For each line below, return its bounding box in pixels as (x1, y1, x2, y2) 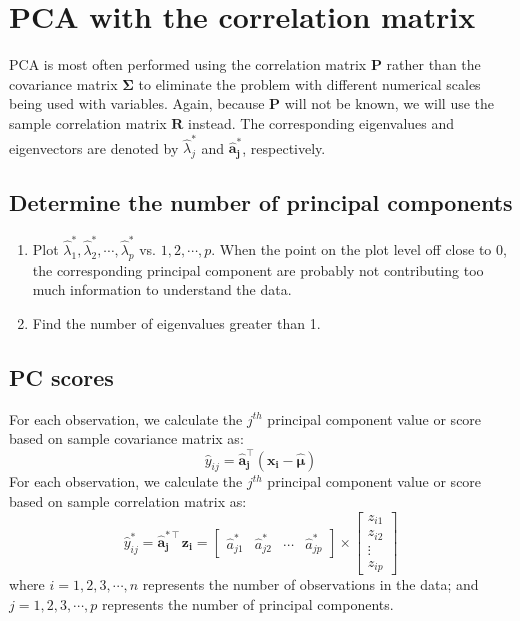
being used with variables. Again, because (9, 93, 265, 114)
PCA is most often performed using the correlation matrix (9, 54, 367, 75)
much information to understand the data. (32, 279, 292, 300)
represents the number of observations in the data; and (142, 574, 479, 595)
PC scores (9, 361, 114, 392)
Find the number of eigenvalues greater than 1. (32, 312, 321, 333)
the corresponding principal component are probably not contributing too (32, 259, 484, 280)
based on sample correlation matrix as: (9, 491, 247, 512)
